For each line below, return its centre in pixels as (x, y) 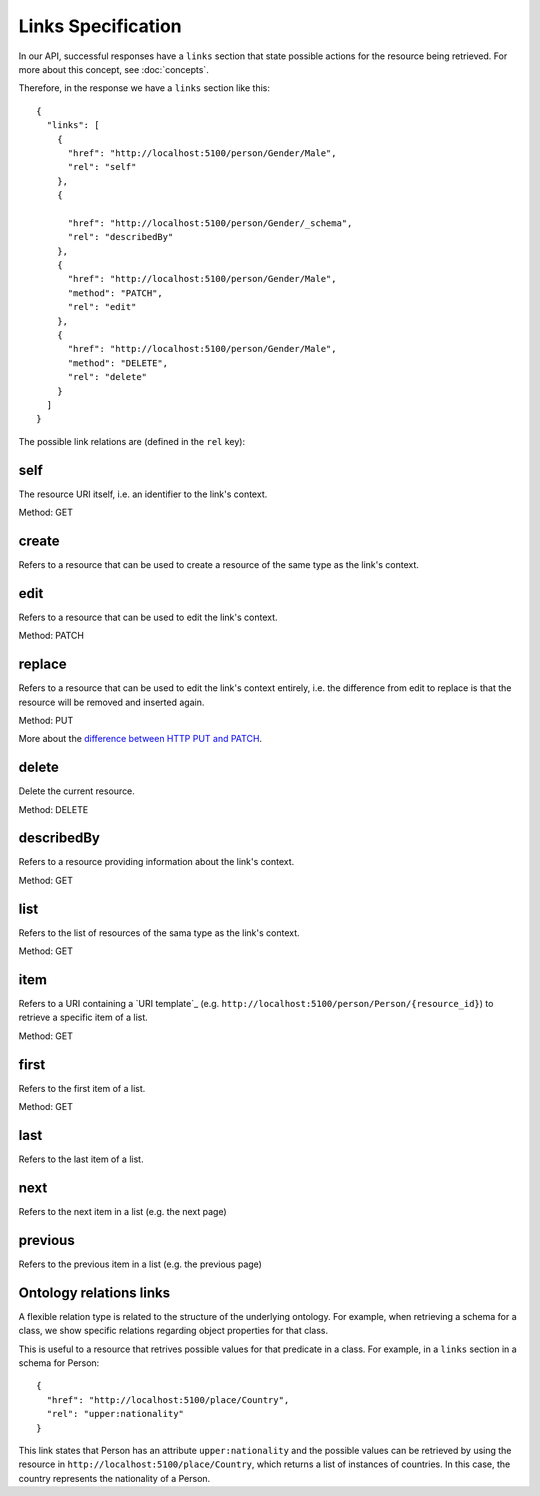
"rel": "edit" (102, 307)
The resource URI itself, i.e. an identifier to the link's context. (143, 494)
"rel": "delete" (107, 377)
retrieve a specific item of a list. (83, 1017)
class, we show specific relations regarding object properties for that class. (173, 1331)
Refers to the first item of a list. (82, 1088)
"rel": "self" (102, 167)
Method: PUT (46, 720)
